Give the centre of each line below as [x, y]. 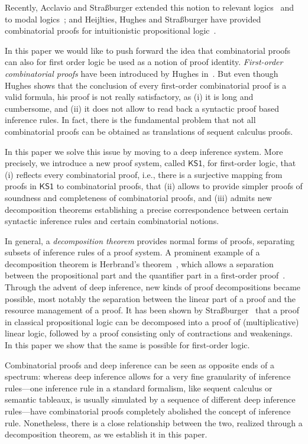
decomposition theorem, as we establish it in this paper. [106, 434]
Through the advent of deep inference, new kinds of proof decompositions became [153, 287]
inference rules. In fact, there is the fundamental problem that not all [130, 120]
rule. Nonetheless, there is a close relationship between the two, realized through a [154, 422]
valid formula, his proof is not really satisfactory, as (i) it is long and [129, 97]
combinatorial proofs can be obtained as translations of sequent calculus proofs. [149, 131]
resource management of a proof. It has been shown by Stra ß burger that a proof [152, 310]
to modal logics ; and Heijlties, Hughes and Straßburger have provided [133, 19]
